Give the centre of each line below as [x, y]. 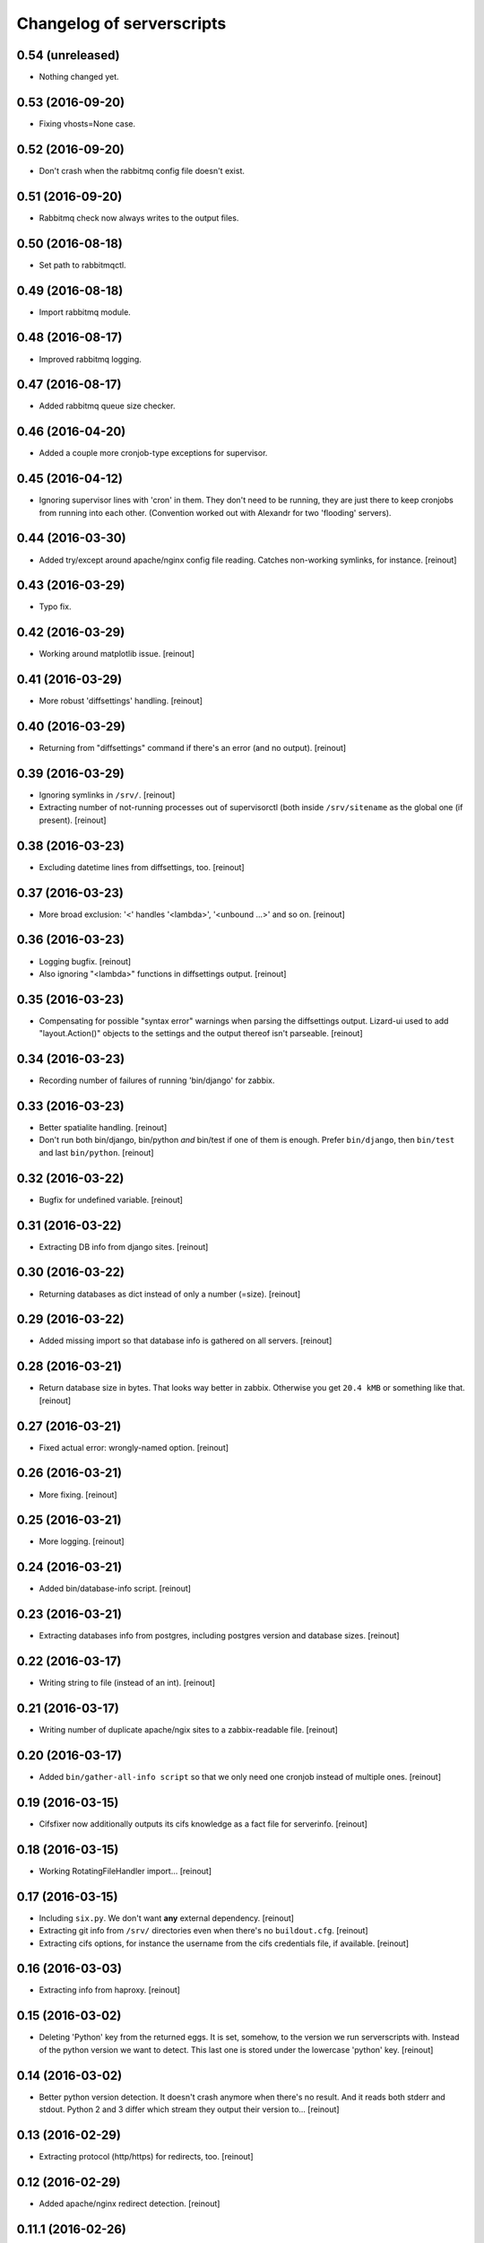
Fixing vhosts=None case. [87, 123]
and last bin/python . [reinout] [96, 1152]
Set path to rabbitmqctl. [82, 265]
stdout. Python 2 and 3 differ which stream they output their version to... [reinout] [189, 2109]
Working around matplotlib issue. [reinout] [117, 654]
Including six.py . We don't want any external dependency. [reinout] [167, 1918]
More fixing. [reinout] [78, 1495]
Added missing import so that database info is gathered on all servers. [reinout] [186, 1340]
